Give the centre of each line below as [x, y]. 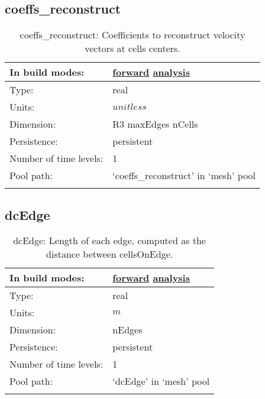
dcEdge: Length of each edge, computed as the [110, 241]
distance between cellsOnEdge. [110, 254]
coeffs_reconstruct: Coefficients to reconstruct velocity [132, 35]
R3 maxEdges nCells [155, 124]
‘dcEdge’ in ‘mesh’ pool [161, 381]
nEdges [127, 330]
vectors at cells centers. [132, 48]
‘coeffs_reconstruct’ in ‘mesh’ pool [184, 176]
